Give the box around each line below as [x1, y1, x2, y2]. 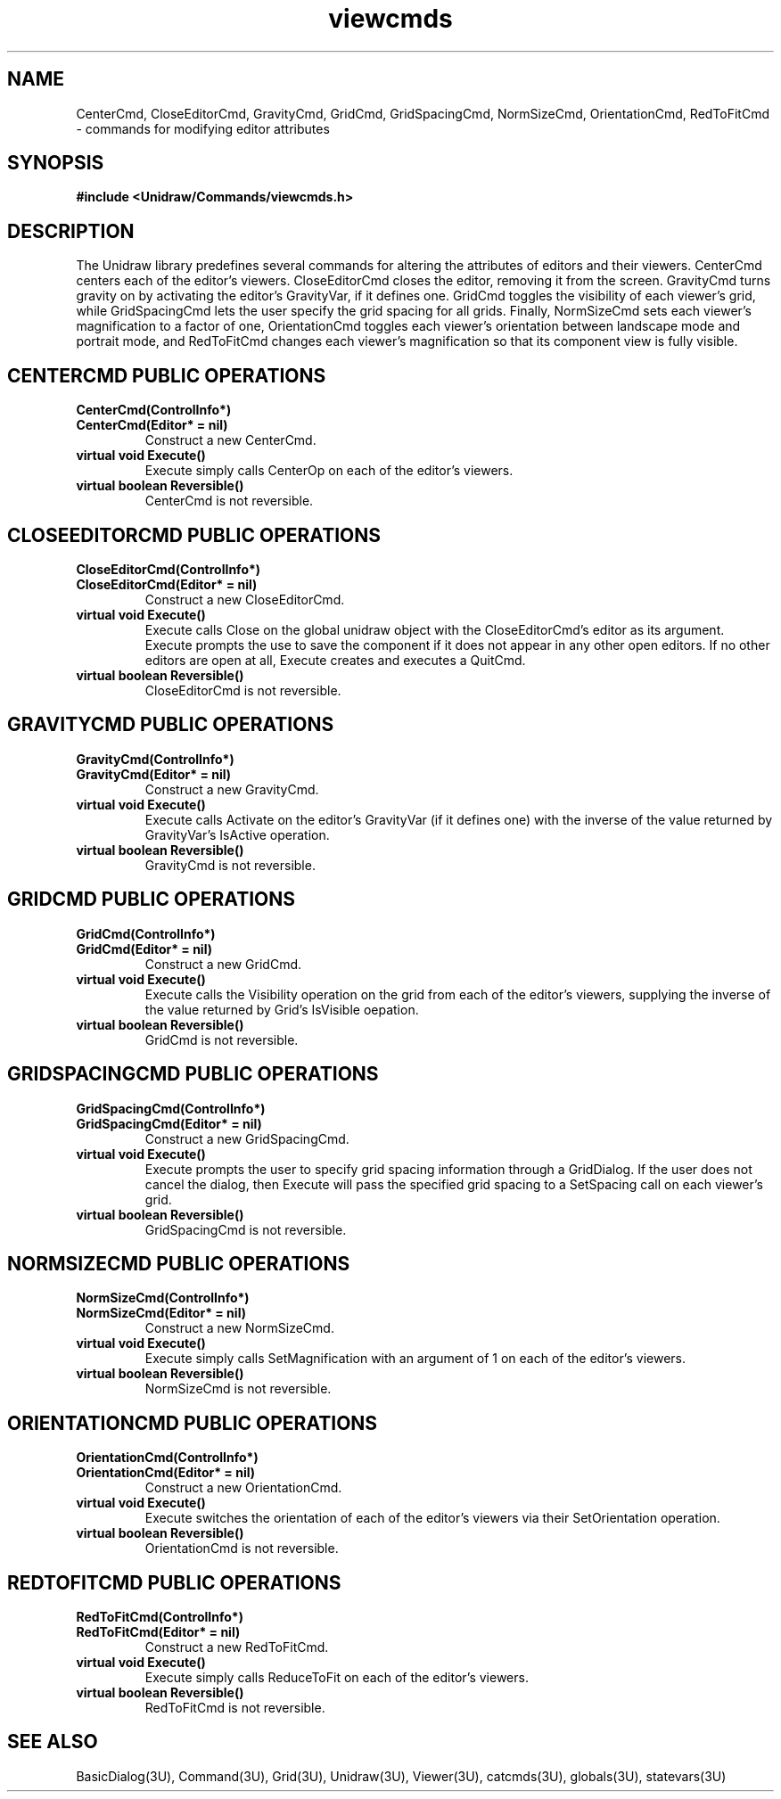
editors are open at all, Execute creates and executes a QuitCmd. [144, 652, 526, 668]
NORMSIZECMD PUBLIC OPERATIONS [7, 1252, 350, 1275]
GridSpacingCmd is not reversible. [144, 1221, 347, 1237]
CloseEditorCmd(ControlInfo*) [76, 561, 261, 577]
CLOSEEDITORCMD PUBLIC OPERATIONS [7, 523, 382, 546]
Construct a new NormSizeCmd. [144, 1320, 334, 1336]
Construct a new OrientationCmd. [144, 1480, 342, 1496]
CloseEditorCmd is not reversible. [144, 682, 341, 698]
